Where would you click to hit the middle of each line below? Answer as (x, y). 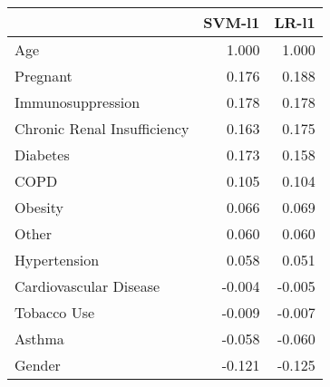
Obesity (39, 207)
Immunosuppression (78, 102)
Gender (38, 365)
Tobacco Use (55, 312)
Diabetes (42, 155)
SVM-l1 (232, 22)
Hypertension (57, 260)
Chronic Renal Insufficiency (102, 128)
